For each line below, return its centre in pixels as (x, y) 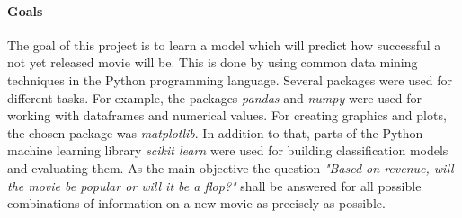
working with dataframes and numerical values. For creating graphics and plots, (227, 115)
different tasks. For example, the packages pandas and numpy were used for (214, 97)
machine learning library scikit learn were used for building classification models (228, 150)
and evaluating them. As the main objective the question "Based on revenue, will (231, 167)
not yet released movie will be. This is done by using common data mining (213, 62)
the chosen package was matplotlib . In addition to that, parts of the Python (215, 132)
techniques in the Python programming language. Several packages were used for (230, 79)
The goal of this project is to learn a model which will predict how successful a (224, 44)
